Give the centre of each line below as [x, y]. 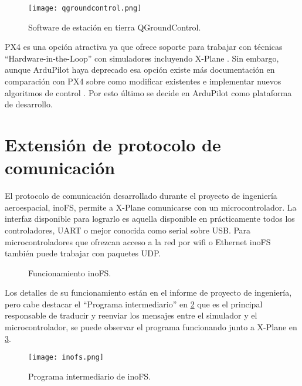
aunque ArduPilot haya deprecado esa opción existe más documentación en [140, 70]
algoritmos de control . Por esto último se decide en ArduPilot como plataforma [148, 92]
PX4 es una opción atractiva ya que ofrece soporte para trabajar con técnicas [144, 47]
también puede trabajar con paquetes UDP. [83, 253]
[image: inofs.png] [66, 358]
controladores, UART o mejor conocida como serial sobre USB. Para [128, 230]
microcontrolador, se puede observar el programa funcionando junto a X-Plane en [151, 327]
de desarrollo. [29, 104]
